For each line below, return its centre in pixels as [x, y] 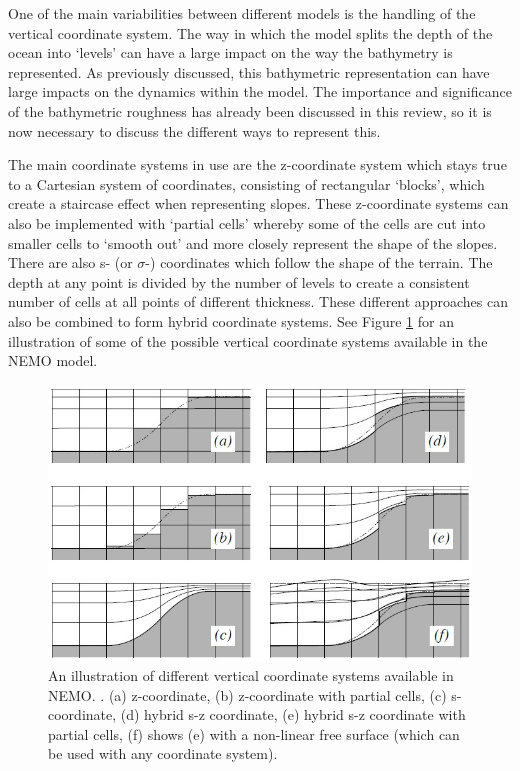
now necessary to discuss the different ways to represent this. [194, 130]
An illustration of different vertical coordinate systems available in [251, 675]
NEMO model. [53, 360]
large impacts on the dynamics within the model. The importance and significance [260, 91]
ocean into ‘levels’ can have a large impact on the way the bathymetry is [230, 52]
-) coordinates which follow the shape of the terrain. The [319, 262]
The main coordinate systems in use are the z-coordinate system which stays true [257, 164]
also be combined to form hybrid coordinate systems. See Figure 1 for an [231, 320]
